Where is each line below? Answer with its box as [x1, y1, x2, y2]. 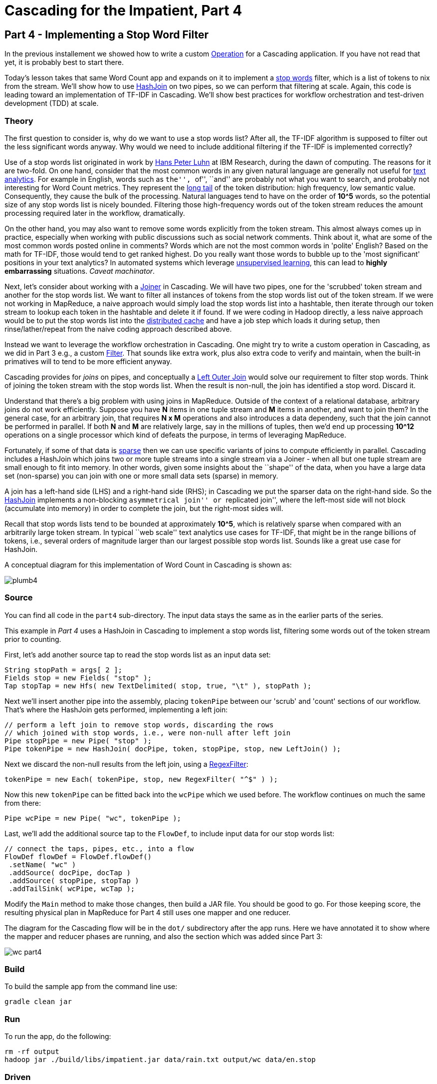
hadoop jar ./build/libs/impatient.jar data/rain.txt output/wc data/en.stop [4, 1056, 316, 1064]
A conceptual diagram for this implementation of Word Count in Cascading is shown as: [4, 560, 292, 569]
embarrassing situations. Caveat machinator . [4, 266, 155, 275]
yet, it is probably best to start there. [4, 58, 124, 67]
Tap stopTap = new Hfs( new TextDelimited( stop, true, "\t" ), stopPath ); [4, 681, 312, 690]
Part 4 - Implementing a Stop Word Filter [4, 28, 209, 41]
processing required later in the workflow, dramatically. [4, 208, 185, 217]
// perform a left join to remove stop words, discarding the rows [4, 720, 274, 729]
